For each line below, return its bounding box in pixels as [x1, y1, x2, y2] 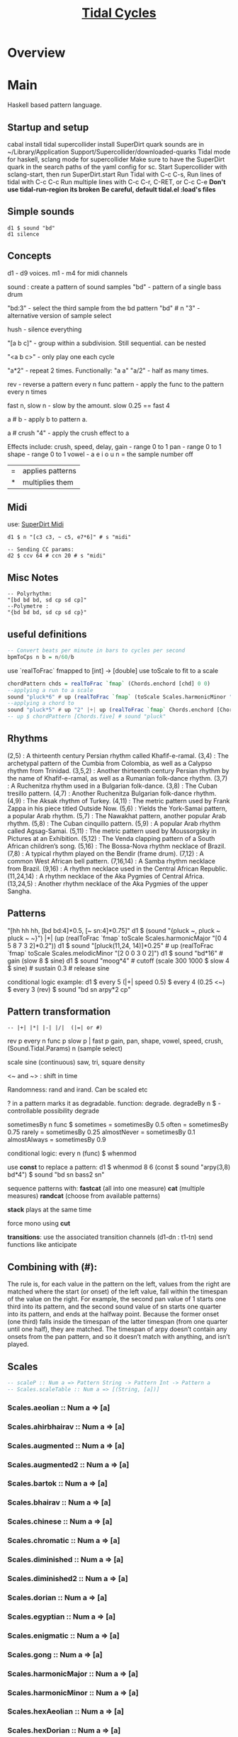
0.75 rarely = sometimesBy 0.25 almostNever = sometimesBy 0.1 [7, 1128, 195, 1136]
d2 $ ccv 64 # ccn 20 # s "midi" [7, 553, 106, 560]
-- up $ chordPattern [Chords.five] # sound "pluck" [7, 713, 166, 720]
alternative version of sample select [7, 311, 112, 319]
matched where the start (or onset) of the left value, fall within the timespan [7, 1287, 228, 1296]
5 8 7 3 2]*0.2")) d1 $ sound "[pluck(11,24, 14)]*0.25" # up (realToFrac [7, 941, 214, 950]
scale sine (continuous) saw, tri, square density [7, 1058, 145, 1067]
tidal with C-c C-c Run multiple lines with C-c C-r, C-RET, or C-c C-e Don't [7, 177, 226, 186]
